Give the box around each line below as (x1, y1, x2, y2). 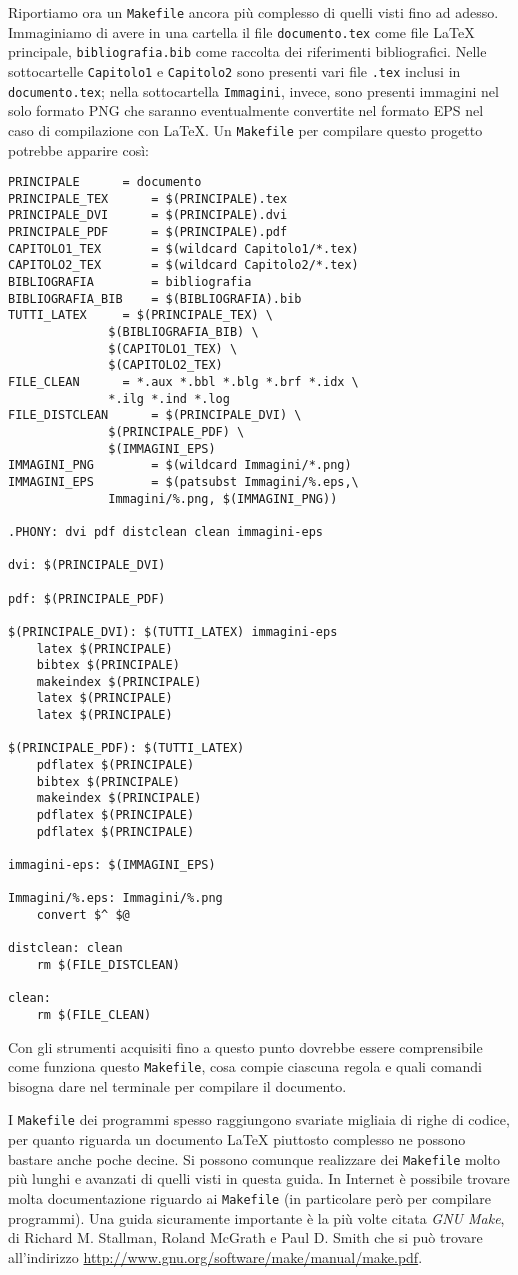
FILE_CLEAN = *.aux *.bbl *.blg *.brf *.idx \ (8, 375, 359, 389)
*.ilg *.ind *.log (108, 391, 230, 406)
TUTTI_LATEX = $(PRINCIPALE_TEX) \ (8, 308, 273, 323)
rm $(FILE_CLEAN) (36, 1007, 152, 1022)
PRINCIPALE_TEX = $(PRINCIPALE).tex (8, 191, 288, 206)
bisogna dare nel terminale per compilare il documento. (8, 1075, 347, 1096)
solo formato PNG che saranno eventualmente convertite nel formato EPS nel (8, 100, 484, 121)
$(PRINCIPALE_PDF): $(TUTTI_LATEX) (8, 741, 245, 756)
